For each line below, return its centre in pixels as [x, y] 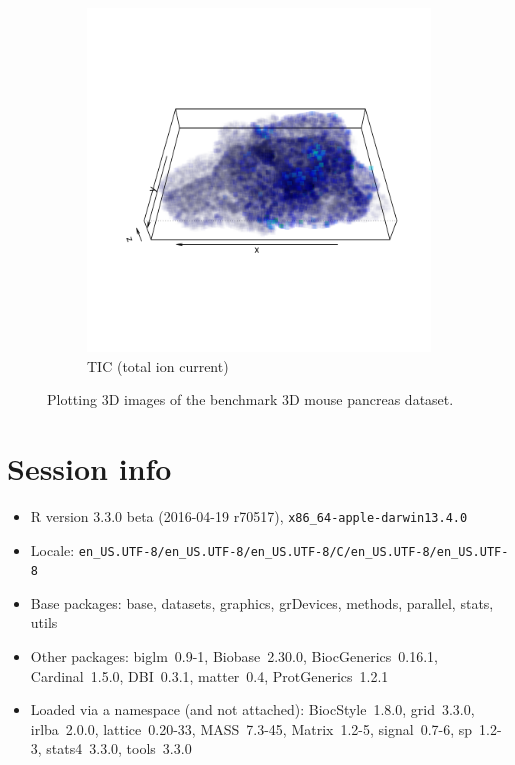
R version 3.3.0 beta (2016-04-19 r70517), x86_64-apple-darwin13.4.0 [249, 515]
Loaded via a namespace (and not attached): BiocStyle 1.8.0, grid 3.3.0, [252, 709]
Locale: [52, 549]
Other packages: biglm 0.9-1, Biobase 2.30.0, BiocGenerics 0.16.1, [234, 656]
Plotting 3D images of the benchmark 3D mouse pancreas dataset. [250, 399]
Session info [89, 467]
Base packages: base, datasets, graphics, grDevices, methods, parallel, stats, [262, 602]
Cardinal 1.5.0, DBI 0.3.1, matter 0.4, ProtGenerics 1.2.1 [209, 675]
